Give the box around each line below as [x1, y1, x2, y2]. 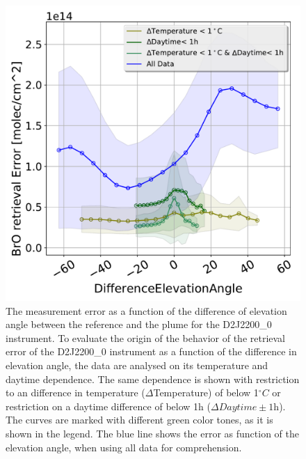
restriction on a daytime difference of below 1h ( [6, 398, 211, 413]
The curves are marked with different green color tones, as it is [6, 412, 273, 427]
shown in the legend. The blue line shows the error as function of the [6, 426, 299, 440]
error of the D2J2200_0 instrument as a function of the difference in [6, 344, 297, 359]
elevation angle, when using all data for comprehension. [6, 439, 242, 454]
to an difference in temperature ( [6, 385, 145, 400]
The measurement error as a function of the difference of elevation [6, 303, 287, 318]
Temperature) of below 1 [153, 385, 259, 400]
